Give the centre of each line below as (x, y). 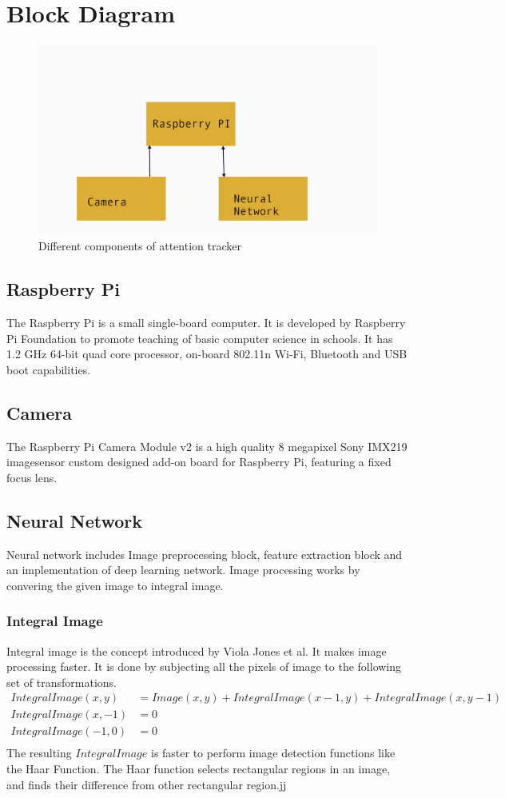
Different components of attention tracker (140, 246)
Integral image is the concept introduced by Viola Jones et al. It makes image (197, 650)
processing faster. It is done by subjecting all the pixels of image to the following (204, 666)
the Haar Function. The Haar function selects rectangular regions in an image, (199, 769)
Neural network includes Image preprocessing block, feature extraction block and (205, 554)
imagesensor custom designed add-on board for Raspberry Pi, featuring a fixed (199, 462)
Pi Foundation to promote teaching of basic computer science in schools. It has (200, 338)
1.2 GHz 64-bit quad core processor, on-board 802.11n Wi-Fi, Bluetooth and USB (207, 354)
